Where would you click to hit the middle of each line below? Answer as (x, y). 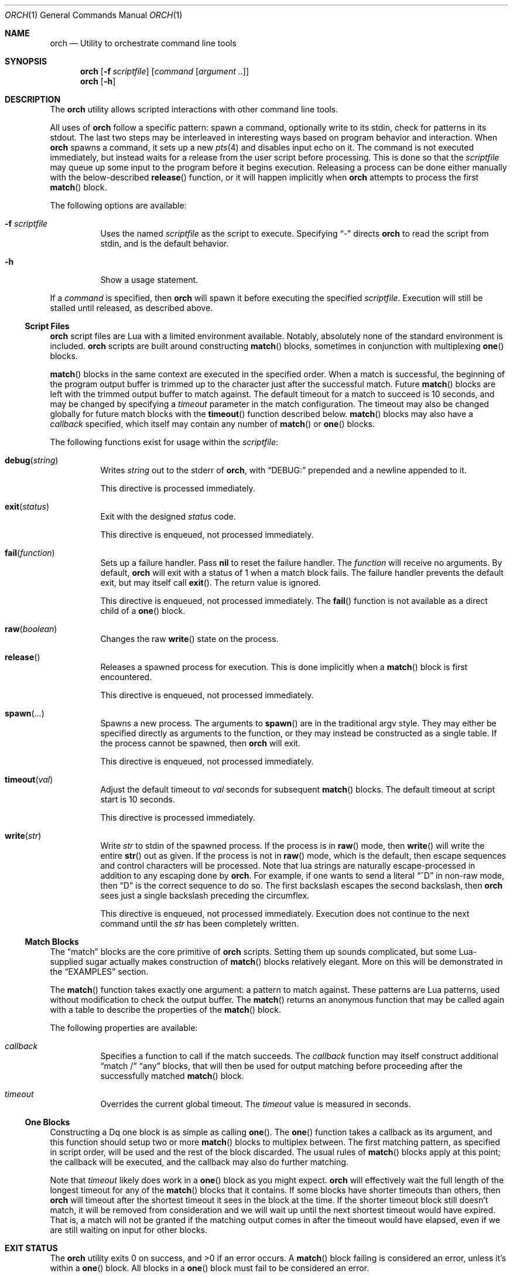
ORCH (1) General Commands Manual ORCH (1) (94, 15)
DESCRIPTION (33, 99)
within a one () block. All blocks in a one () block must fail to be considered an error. (210, 1268)
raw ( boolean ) (31, 629)
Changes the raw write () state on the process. (189, 639)
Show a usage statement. (149, 280)
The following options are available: (118, 205)
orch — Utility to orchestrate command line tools (143, 43)
